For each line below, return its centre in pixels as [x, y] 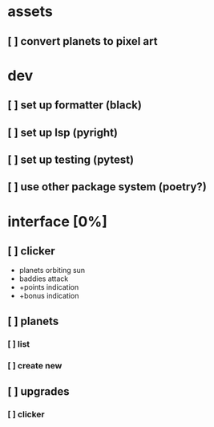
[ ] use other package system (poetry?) [107, 187]
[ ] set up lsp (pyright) [63, 132]
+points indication [49, 287]
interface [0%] [57, 221]
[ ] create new [35, 365]
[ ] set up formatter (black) [75, 106]
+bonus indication [49, 296]
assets [30, 12]
